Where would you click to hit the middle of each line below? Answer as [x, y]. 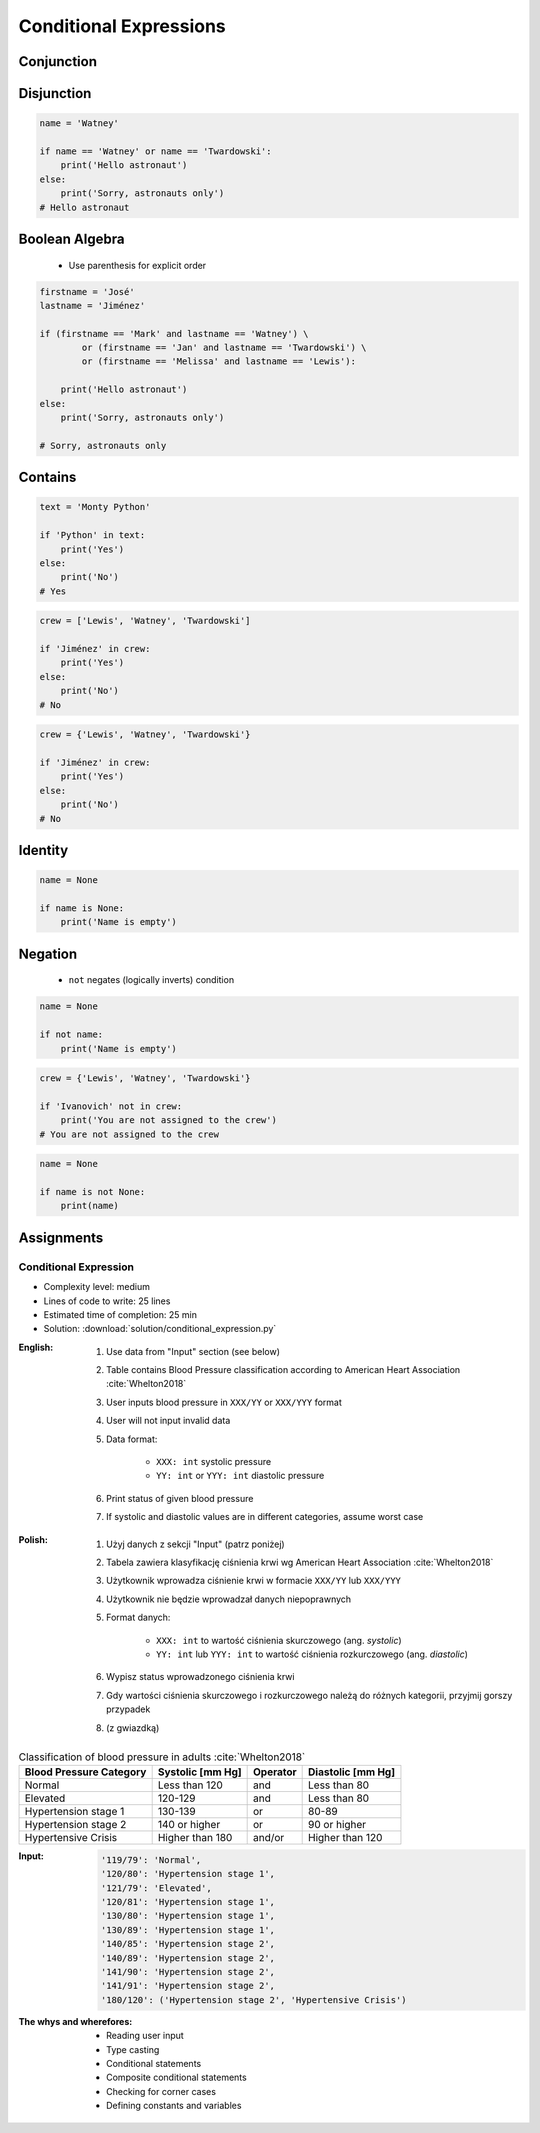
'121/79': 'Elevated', [156, 1888]
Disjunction [55, 93]
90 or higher [337, 1825]
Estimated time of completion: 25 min [120, 1314]
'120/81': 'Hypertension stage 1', [187, 1902]
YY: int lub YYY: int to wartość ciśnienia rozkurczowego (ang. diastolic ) [312, 1654]
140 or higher [189, 1825]
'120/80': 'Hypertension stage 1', [187, 1874]
